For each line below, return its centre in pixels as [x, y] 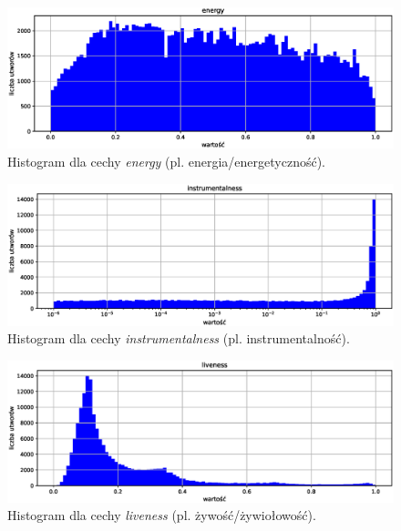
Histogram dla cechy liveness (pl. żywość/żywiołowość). [162, 515]
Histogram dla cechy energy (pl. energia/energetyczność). [166, 162]
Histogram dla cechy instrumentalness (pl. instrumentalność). [179, 338]
